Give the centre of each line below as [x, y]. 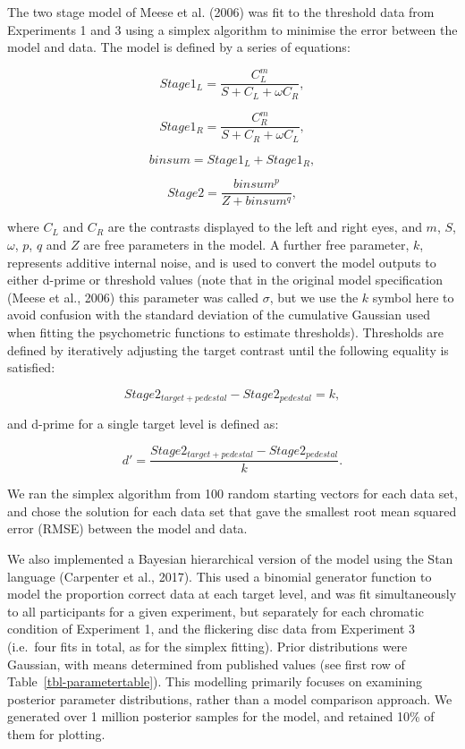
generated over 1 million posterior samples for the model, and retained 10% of [221, 716]
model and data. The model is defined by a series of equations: [179, 47]
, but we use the [314, 297]
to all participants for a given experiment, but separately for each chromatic [216, 611]
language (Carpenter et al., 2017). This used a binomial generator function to [220, 576]
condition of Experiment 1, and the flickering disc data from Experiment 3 [211, 629]
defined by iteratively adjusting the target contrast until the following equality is [228, 349]
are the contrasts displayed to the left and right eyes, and [265, 227]
